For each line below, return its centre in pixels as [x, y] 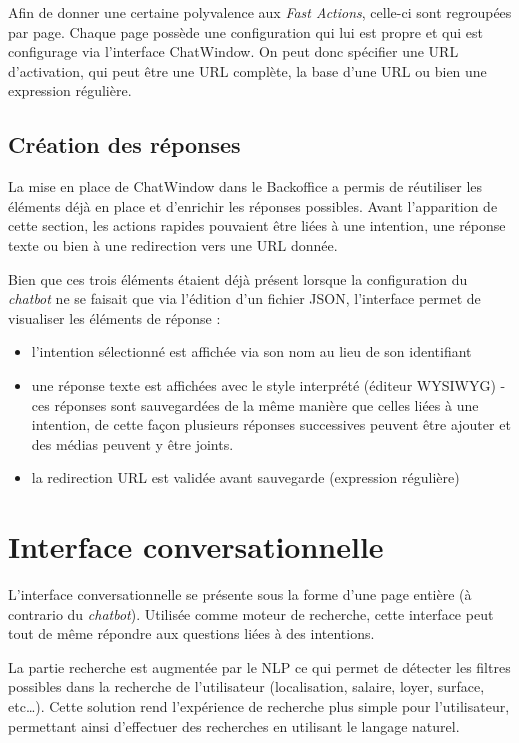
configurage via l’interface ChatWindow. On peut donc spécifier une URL [233, 51]
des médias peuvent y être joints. [132, 443]
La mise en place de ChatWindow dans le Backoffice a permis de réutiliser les [245, 186]
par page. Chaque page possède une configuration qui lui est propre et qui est [245, 31]
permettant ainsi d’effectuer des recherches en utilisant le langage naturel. [234, 725]
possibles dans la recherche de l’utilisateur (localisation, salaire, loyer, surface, [246, 686]
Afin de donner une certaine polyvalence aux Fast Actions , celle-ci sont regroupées [260, 12]
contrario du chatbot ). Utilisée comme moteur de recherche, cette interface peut [251, 613]
